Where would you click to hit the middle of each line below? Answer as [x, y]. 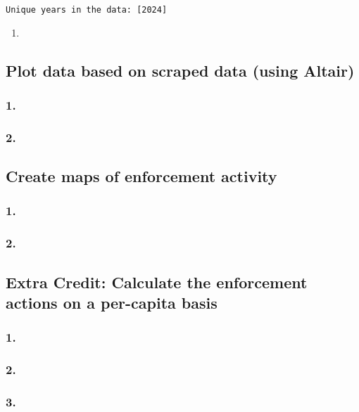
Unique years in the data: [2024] [87, 10]
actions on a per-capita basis [112, 302]
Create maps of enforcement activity [141, 176]
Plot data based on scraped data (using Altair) [180, 70]
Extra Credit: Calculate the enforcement [157, 282]
